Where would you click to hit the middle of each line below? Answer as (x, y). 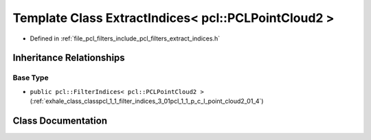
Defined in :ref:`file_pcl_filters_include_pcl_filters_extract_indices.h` (125, 38)
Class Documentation (60, 120)
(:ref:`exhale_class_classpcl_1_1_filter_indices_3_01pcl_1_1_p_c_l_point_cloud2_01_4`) (147, 101)
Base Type (31, 78)
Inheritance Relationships (69, 58)
